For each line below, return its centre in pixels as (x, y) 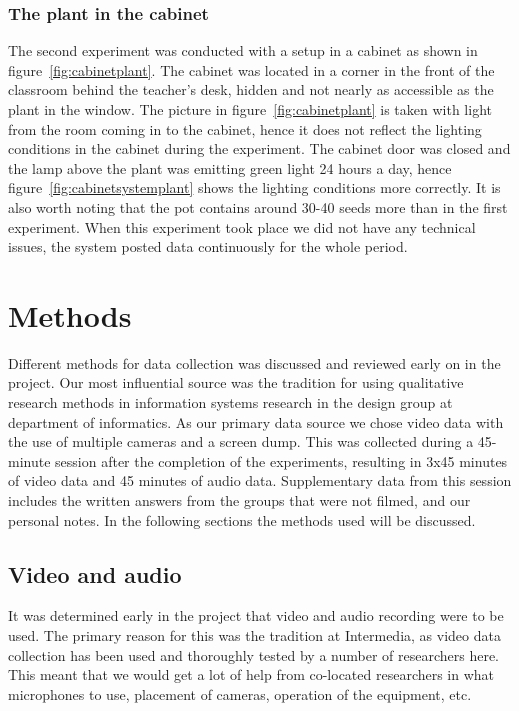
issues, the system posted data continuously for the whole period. (208, 246)
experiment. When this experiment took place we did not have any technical (242, 226)
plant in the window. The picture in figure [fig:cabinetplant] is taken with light (250, 109)
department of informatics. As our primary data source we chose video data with (256, 421)
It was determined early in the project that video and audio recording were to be (256, 615)
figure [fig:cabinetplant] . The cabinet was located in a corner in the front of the (251, 69)
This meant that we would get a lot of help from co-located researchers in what (251, 674)
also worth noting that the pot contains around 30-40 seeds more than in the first (258, 206)
